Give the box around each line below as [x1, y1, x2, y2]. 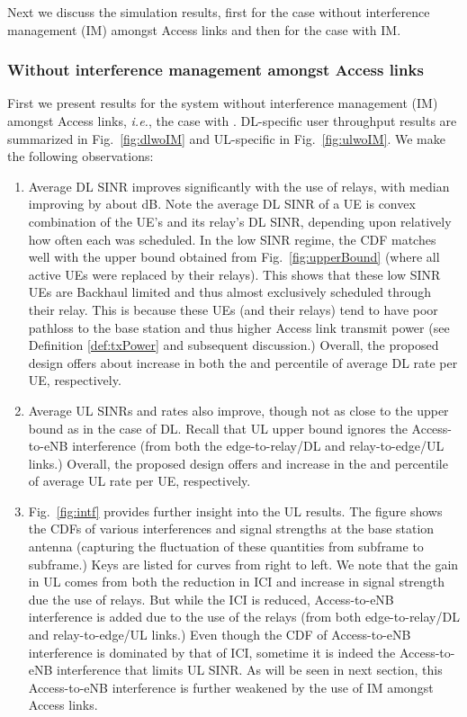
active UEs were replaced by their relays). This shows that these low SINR [28, 264, 441, 283]
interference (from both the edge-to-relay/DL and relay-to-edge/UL [72, 436, 445, 455]
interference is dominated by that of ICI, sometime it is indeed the [28, 642, 396, 661]
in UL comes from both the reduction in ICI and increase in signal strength [28, 572, 445, 591]
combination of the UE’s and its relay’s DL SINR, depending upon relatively [28, 211, 452, 230]
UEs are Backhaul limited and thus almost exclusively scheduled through [28, 282, 432, 301]
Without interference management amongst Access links [7, 58, 424, 81]
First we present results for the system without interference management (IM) [7, 94, 438, 112]
